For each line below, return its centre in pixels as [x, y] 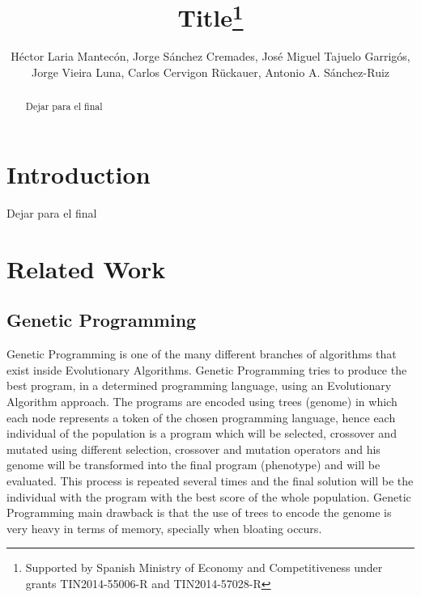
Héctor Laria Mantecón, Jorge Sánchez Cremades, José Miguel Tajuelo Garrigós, [210, 56]
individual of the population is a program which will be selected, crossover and [202, 433]
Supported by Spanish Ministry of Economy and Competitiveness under [204, 567]
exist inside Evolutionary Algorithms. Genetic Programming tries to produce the [207, 369]
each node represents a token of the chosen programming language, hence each [201, 417]
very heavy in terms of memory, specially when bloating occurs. [164, 528]
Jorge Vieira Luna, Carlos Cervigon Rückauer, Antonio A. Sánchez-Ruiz [210, 72]
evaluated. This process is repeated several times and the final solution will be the [210, 480]
